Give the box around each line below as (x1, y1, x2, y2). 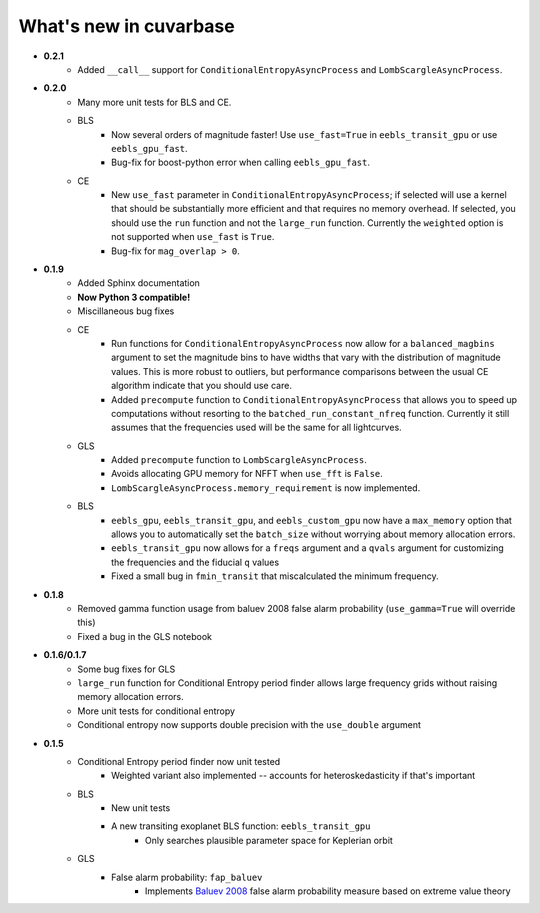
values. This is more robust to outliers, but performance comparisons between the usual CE (111, 365, 489, 377)
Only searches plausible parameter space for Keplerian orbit (145, 834, 394, 846)
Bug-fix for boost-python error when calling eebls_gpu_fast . (111, 156, 370, 169)
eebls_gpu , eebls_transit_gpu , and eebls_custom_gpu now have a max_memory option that (111, 514, 512, 526)
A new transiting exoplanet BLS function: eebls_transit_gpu (111, 820, 371, 832)
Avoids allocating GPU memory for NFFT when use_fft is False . (111, 468, 384, 480)
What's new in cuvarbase (18, 15, 235, 37)
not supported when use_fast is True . (111, 231, 275, 243)
